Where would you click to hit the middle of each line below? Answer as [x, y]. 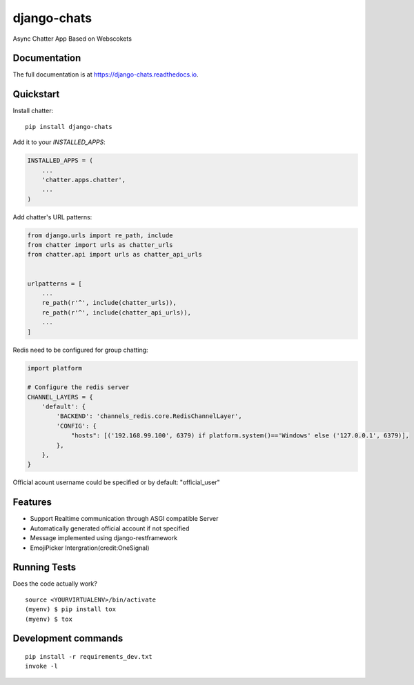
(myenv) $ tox [49, 619]
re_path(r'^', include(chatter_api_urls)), [116, 312]
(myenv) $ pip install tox [71, 609]
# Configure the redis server [78, 387]
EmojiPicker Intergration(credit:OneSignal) [90, 548]
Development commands [68, 638]
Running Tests [44, 567]
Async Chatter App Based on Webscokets [72, 39]
